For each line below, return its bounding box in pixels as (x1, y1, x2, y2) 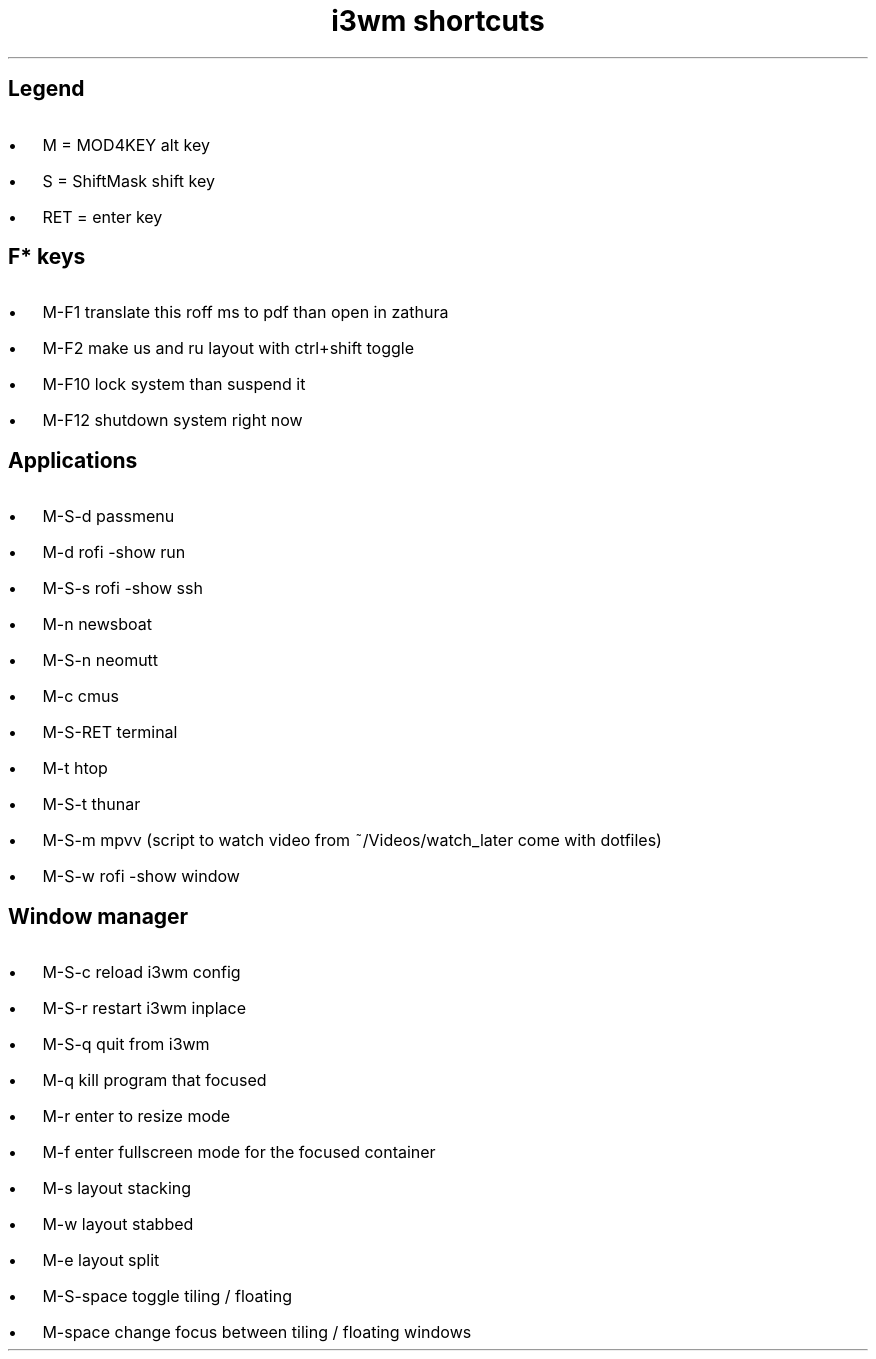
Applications (8, 447, 138, 473)
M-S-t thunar (42, 794, 141, 815)
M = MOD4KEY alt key (42, 134, 210, 155)
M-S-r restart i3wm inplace (42, 998, 246, 1019)
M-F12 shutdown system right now (42, 410, 303, 431)
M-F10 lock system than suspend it (42, 374, 306, 395)
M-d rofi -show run (42, 542, 186, 563)
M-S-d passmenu (42, 506, 175, 527)
